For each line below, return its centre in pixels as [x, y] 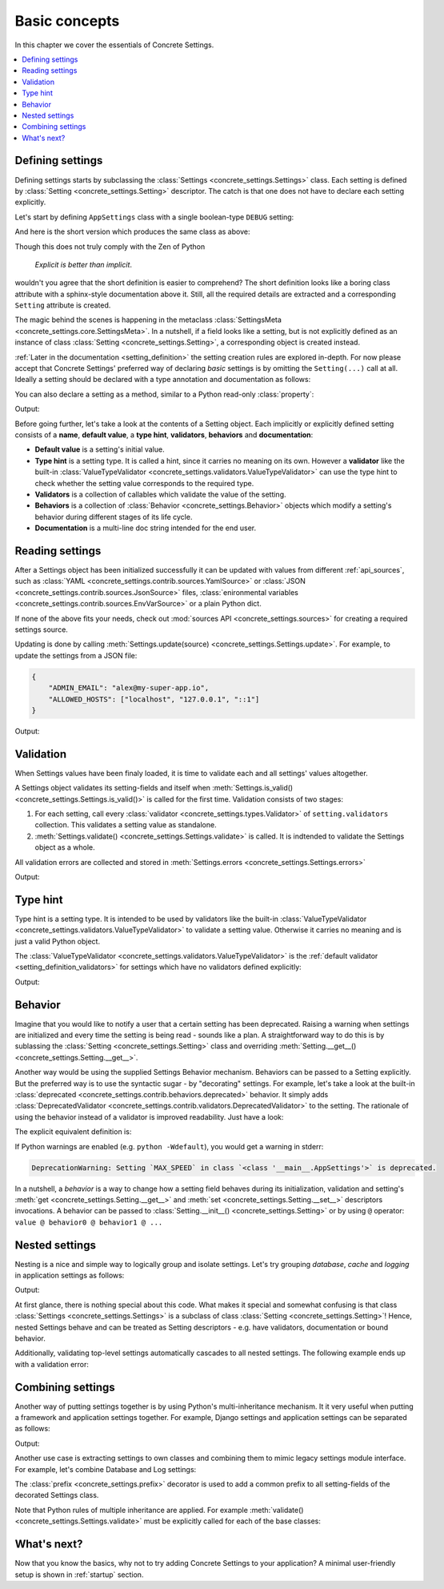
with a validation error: [52, 1364]
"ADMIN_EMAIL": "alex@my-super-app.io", [129, 688]
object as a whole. [65, 847]
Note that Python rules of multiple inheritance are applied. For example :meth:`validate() [159, 1510]
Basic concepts [67, 21]
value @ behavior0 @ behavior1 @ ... [89, 1222]
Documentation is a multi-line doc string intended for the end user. [145, 528]
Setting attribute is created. [63, 305]
